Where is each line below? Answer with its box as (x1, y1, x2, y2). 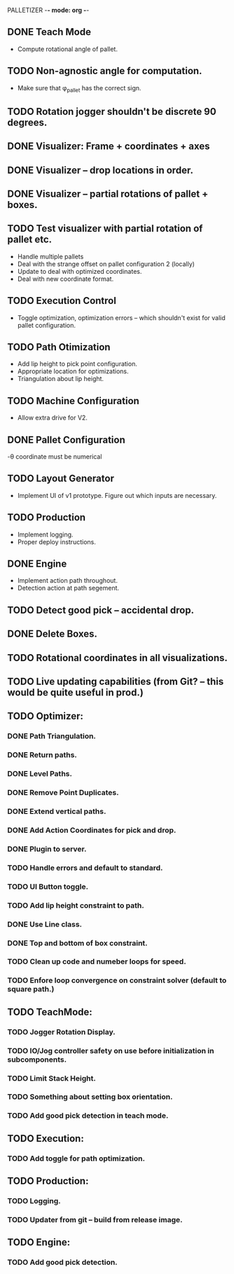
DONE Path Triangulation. (7, 731, 97, 741)
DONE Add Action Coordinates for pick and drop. (7, 825, 177, 835)
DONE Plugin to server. (7, 844, 87, 854)
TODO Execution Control (7, 295, 117, 307)
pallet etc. (7, 234, 53, 246)
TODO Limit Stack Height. (7, 1073, 96, 1083)
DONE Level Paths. (7, 769, 72, 779)
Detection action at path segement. (17, 584, 120, 593)
